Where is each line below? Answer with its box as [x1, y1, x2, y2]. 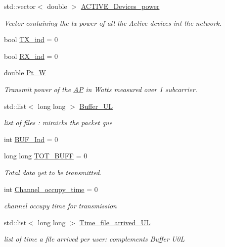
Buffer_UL [79, 100, 113, 111]
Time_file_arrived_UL [79, 217, 150, 227]
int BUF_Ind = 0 [4, 134, 58, 144]
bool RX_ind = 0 [4, 50, 58, 61]
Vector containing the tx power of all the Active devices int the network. [4, 17, 222, 28]
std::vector [4, 1, 36, 11]
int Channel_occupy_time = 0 [4, 184, 98, 194]
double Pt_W [4, 67, 46, 78]
